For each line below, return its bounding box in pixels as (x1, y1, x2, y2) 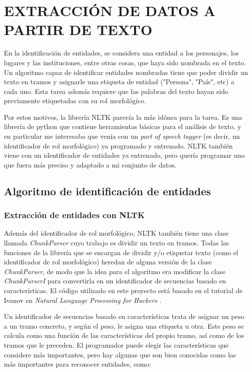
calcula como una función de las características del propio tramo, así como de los (4, 330, 244, 340)
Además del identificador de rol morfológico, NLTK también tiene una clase (4, 228, 229, 238)
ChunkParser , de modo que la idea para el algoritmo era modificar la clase (4, 266, 225, 276)
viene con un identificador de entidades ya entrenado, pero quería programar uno (4, 150, 245, 160)
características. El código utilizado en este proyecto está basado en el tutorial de (4, 285, 243, 295)
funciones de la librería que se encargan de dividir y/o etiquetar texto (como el (4, 247, 238, 257)
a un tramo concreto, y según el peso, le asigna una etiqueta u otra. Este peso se (4, 320, 244, 331)
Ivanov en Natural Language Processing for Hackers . (4, 295, 162, 305)
